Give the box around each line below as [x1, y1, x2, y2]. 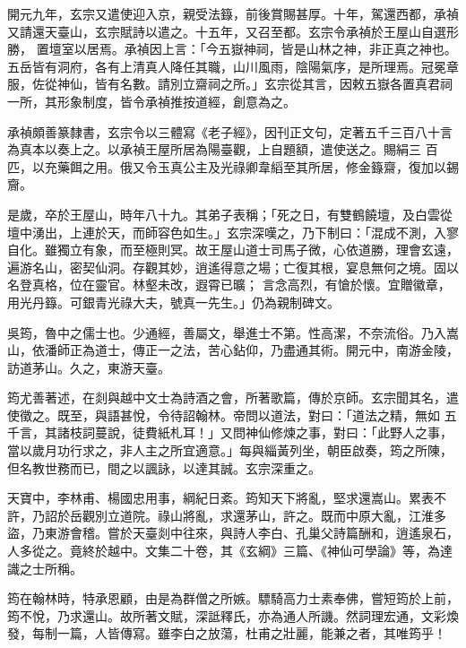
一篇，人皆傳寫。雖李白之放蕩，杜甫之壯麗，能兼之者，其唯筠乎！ [56, 624, 446, 643]
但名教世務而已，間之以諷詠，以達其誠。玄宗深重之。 [7, 458, 321, 477]
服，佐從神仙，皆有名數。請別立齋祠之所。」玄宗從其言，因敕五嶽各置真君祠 [7, 74, 453, 93]
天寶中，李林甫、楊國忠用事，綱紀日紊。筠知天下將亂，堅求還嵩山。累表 [7, 488, 434, 507]
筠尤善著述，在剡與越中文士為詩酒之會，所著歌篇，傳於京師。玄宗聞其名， [7, 388, 446, 407]
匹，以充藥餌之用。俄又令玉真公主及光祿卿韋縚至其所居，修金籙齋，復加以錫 [7, 157, 459, 176]
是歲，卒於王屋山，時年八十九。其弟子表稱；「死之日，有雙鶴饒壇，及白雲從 [7, 204, 453, 223]
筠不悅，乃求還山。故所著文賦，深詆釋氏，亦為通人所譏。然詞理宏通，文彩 [7, 606, 446, 625]
